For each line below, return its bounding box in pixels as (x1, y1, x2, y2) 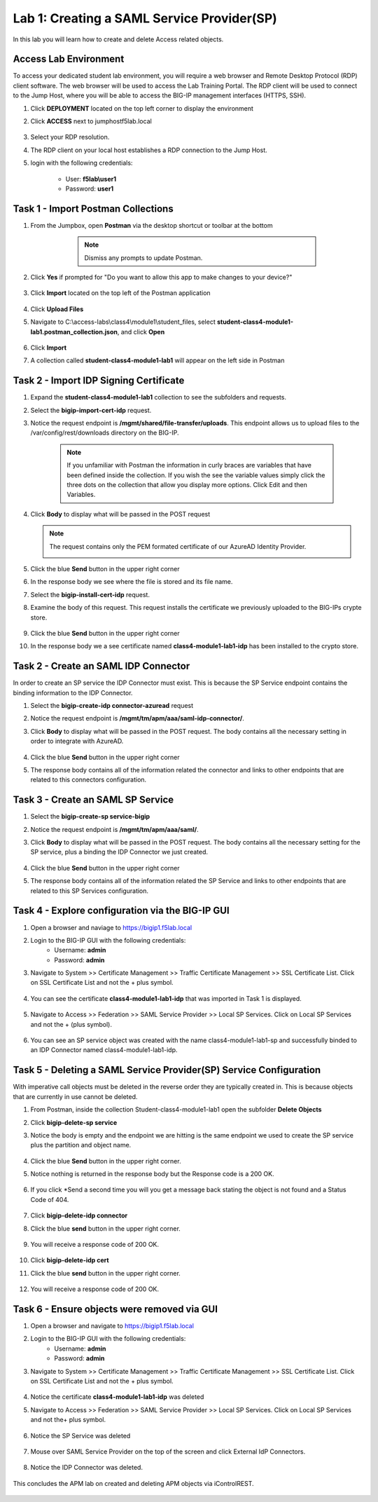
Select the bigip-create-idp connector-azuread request (30, 702, 194, 710)
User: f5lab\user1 (65, 175, 117, 183)
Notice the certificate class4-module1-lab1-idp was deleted (30, 1393, 204, 1401)
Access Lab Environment (13, 53, 125, 65)
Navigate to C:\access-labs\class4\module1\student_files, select (30, 318, 216, 326)
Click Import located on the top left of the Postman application (30, 289, 211, 297)
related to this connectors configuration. (30, 775, 147, 784)
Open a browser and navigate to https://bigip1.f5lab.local (30, 1322, 194, 1330)
